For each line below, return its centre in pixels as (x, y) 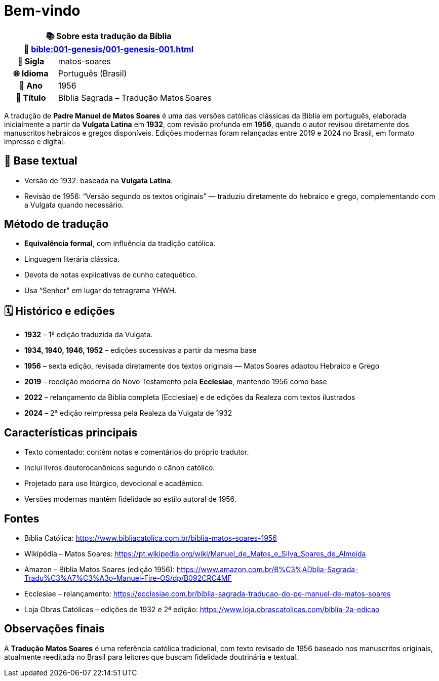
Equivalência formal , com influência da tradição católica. (120, 244)
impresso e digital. (35, 141)
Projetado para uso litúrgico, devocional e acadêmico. (114, 484)
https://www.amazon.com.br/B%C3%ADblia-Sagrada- (267, 569)
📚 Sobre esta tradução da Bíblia (109, 36)
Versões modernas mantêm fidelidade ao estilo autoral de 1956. (130, 499)
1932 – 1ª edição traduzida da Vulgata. (89, 335)
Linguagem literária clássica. (72, 259)
